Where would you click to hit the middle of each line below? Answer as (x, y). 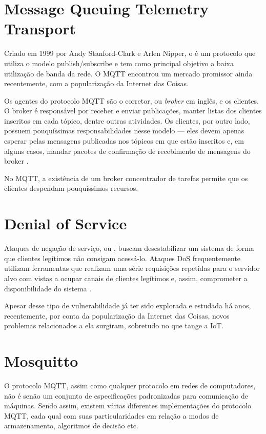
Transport (40, 28)
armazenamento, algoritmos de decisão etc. (71, 426)
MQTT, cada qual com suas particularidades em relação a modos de (111, 415)
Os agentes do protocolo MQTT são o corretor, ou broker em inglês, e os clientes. (132, 100)
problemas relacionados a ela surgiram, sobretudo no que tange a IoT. (114, 325)
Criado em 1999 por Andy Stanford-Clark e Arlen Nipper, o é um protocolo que (130, 53)
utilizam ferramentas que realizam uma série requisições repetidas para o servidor (132, 268)
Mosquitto (41, 361)
